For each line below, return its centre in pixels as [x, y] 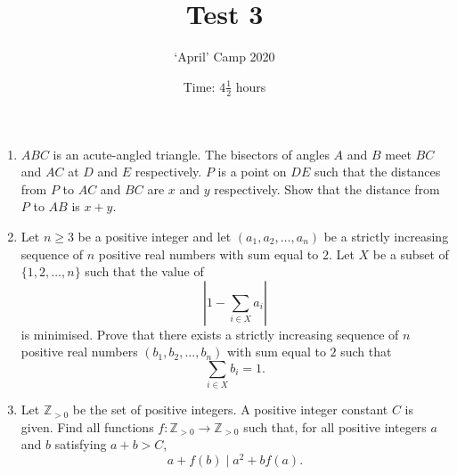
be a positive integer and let [155, 236]
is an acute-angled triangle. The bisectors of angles [191, 154]
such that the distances [377, 172]
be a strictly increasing [386, 236]
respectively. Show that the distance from [327, 188]
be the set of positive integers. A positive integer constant [230, 409]
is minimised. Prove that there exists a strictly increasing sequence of [210, 334]
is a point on [252, 172]
